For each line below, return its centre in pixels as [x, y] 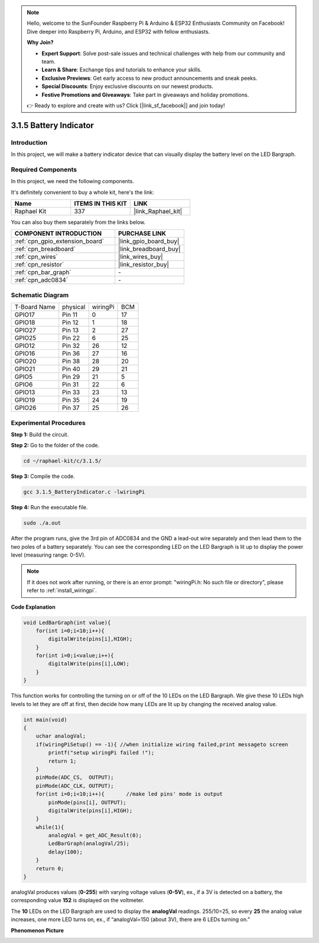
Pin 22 [71, 338]
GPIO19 [25, 400]
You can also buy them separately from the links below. [78, 222]
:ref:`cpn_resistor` [39, 265]
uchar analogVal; [61, 736]
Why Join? [40, 43]
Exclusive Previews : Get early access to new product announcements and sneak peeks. [149, 78]
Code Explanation [33, 607]
